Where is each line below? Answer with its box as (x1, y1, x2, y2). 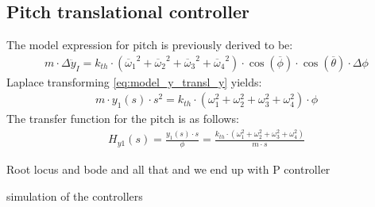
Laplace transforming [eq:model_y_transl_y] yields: (6, 73, 262, 90)
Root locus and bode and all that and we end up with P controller (6, 161, 331, 178)
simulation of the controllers (6, 187, 143, 204)
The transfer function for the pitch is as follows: (6, 110, 239, 127)
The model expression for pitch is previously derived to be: (6, 36, 293, 53)
